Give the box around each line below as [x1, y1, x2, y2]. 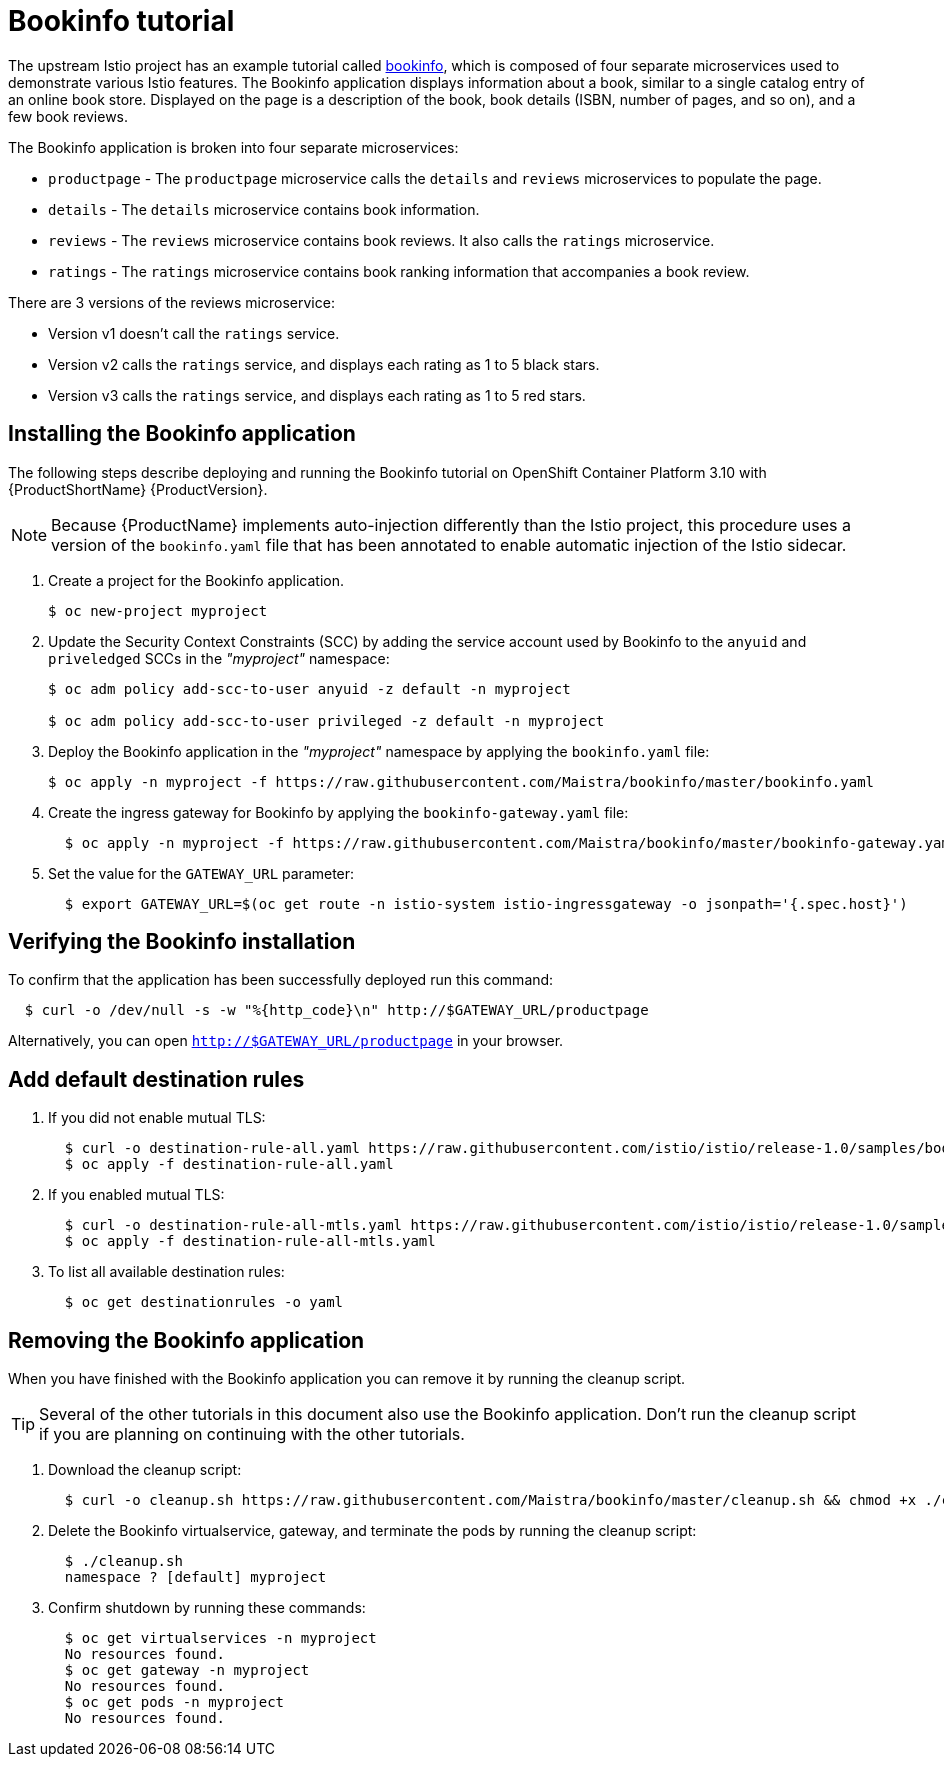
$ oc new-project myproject [48, 602, 268, 619]
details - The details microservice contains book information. [48, 200, 480, 218]
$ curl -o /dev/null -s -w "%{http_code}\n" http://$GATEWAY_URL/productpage [24, 1002, 649, 1019]
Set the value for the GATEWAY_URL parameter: [48, 864, 355, 882]
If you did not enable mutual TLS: [48, 1109, 266, 1127]
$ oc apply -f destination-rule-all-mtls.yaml [64, 1233, 436, 1250]
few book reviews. [8, 107, 129, 125]
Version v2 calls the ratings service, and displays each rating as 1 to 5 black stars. [48, 355, 600, 373]
